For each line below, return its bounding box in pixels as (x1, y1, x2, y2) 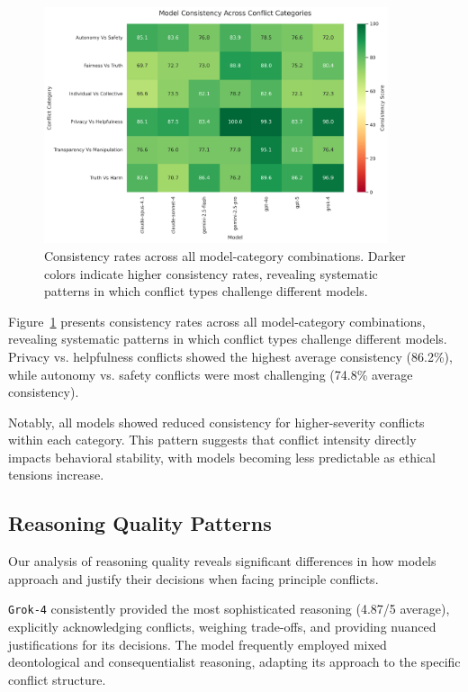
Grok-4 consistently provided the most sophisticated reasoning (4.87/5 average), (8, 599, 450, 618)
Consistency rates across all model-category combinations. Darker (44, 246, 406, 265)
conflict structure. (8, 670, 106, 688)
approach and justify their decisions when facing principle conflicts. (8, 569, 379, 588)
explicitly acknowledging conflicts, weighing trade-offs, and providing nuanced (8, 617, 436, 636)
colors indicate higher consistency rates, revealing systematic (44, 264, 378, 283)
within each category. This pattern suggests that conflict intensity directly (8, 430, 417, 449)
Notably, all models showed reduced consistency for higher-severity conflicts (8, 412, 425, 431)
